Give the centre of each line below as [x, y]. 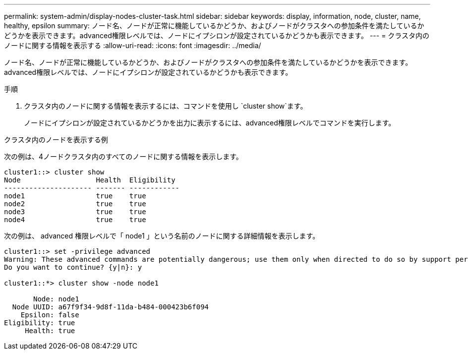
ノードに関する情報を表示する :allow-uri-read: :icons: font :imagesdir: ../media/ [133, 45]
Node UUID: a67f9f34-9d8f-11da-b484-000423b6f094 [111, 307]
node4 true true [75, 220]
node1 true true [75, 196]
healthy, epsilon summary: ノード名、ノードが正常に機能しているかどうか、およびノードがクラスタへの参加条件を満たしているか [214, 26]
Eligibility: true [40, 323]
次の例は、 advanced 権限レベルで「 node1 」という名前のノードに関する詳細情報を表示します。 [162, 236]
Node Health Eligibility [90, 180]
